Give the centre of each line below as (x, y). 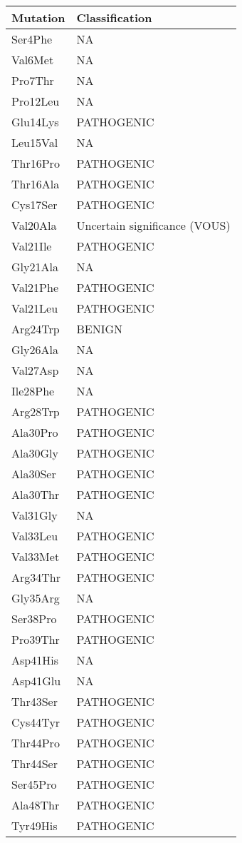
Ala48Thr (36, 805)
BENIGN (100, 329)
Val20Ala (34, 225)
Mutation (38, 17)
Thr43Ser (35, 701)
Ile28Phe (33, 391)
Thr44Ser (35, 763)
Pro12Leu (36, 101)
